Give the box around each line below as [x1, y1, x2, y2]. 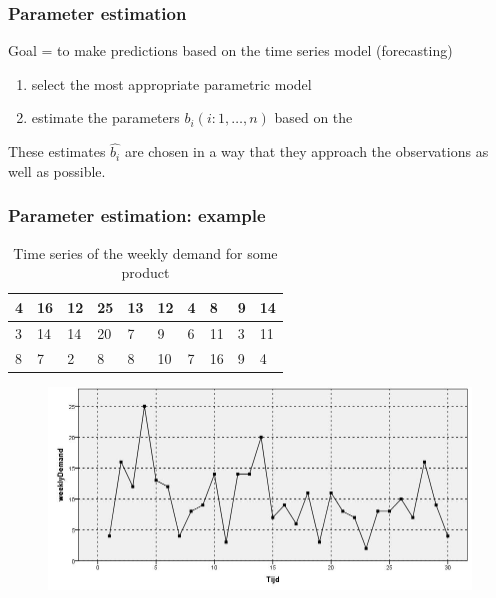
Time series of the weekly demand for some [13, 242, 278, 263]
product [121, 262, 170, 283]
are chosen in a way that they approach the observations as [124, 141, 489, 162]
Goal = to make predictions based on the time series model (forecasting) [8, 40, 453, 61]
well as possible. [8, 160, 106, 181]
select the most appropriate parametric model [31, 73, 312, 94]
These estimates [8, 141, 106, 162]
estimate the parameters [31, 107, 180, 128]
